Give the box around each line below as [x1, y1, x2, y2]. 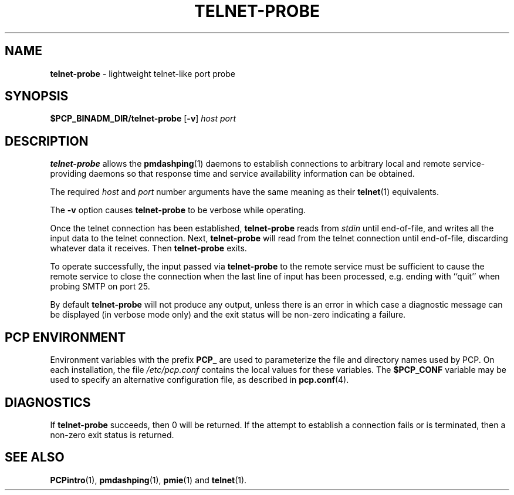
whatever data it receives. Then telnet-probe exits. [50, 243, 247, 254]
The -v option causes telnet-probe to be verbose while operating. [50, 205, 306, 215]
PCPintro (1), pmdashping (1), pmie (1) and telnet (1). [50, 474, 247, 485]
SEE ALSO [5, 450, 65, 465]
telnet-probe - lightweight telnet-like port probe [50, 68, 235, 79]
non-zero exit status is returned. [50, 429, 174, 440]
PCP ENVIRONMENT [5, 329, 126, 345]
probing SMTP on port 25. [50, 281, 150, 292]
